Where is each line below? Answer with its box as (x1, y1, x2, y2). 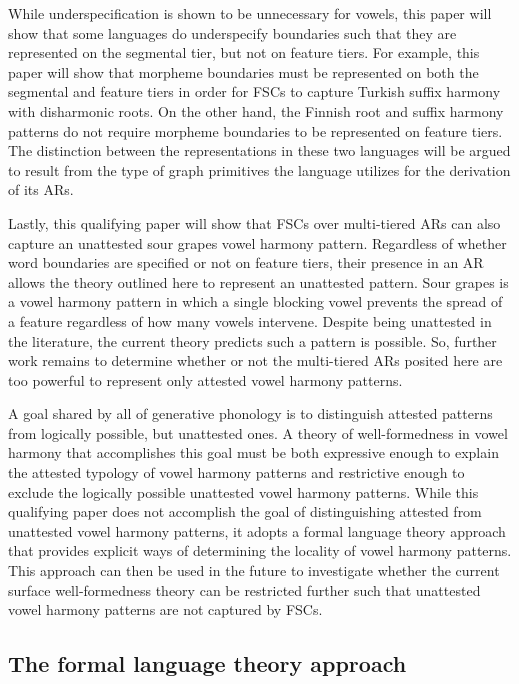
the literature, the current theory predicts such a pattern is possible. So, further (8, 330, 497, 351)
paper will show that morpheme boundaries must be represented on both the (8, 61, 479, 82)
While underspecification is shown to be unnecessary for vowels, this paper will (8, 3, 492, 23)
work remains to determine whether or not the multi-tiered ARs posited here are (8, 350, 503, 371)
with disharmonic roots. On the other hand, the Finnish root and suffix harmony (8, 100, 504, 121)
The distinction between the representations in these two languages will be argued (8, 140, 511, 161)
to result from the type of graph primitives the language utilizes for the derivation (8, 159, 511, 180)
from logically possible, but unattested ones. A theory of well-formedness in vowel (8, 422, 508, 443)
